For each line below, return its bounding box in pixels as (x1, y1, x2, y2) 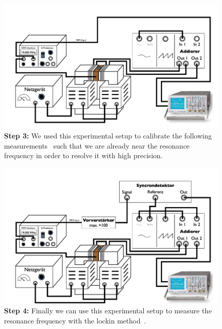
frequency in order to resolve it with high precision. (4, 150, 163, 161)
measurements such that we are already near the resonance (4, 140, 190, 151)
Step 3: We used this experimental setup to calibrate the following (4, 130, 212, 140)
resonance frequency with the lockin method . (4, 315, 146, 325)
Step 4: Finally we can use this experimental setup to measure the (4, 305, 212, 316)
